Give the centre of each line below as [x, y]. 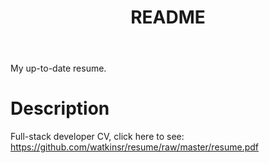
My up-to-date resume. [58, 68]
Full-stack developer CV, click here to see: [97, 137]
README [168, 17]
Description [60, 108]
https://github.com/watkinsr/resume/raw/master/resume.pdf [135, 147]
